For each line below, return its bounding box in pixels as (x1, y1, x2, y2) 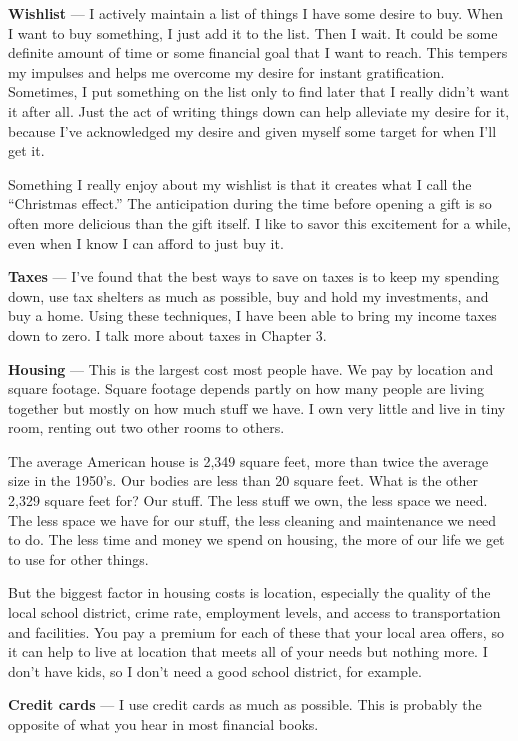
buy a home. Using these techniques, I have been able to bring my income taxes (8, 305, 497, 326)
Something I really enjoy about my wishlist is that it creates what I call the (8, 173, 472, 194)
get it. (8, 140, 45, 161)
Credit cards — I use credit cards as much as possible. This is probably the (8, 694, 482, 715)
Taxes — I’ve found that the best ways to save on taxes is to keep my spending (8, 266, 500, 287)
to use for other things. (8, 548, 149, 569)
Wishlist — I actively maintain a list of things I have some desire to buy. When (8, 3, 504, 23)
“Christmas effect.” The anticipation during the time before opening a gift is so (8, 193, 492, 214)
